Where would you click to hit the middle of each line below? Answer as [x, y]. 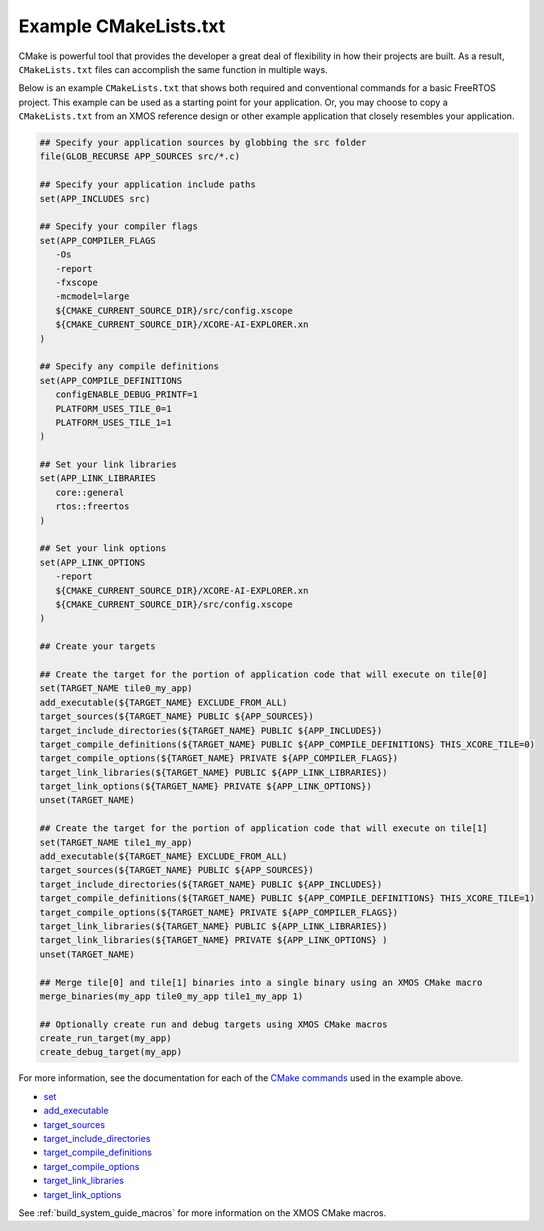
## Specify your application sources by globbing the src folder [203, 143]
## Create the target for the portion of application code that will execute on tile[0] [264, 674]
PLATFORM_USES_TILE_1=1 [113, 422]
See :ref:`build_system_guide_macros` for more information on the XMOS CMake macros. [202, 1212]
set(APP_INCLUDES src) [95, 198]
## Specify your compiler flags [119, 226]
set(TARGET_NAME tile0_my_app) [116, 688]
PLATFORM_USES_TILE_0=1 [113, 408]
